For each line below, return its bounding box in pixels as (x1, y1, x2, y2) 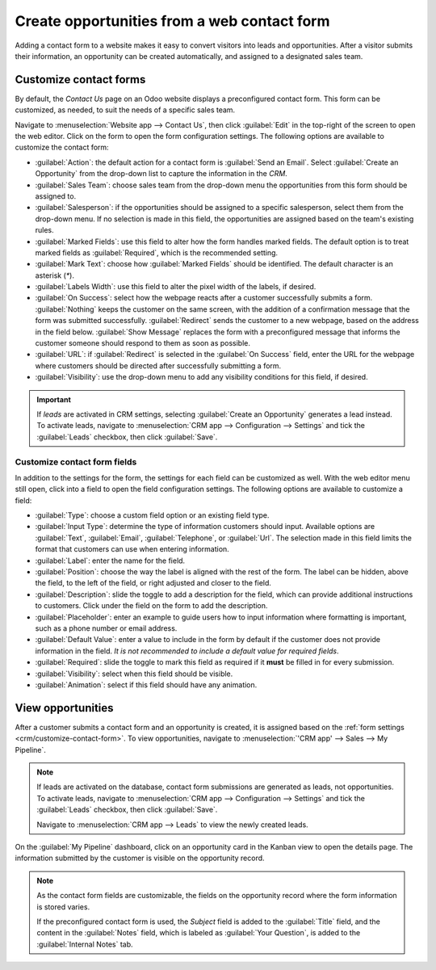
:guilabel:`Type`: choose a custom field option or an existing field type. (35, 510, 270, 520)
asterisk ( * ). (35, 271, 74, 280)
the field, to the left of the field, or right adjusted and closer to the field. (35, 578, 272, 588)
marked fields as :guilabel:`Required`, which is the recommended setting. (35, 247, 279, 258)
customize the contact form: (15, 142, 109, 153)
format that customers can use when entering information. (35, 544, 229, 554)
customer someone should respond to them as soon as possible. (35, 338, 250, 348)
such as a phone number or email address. (35, 624, 178, 633)
